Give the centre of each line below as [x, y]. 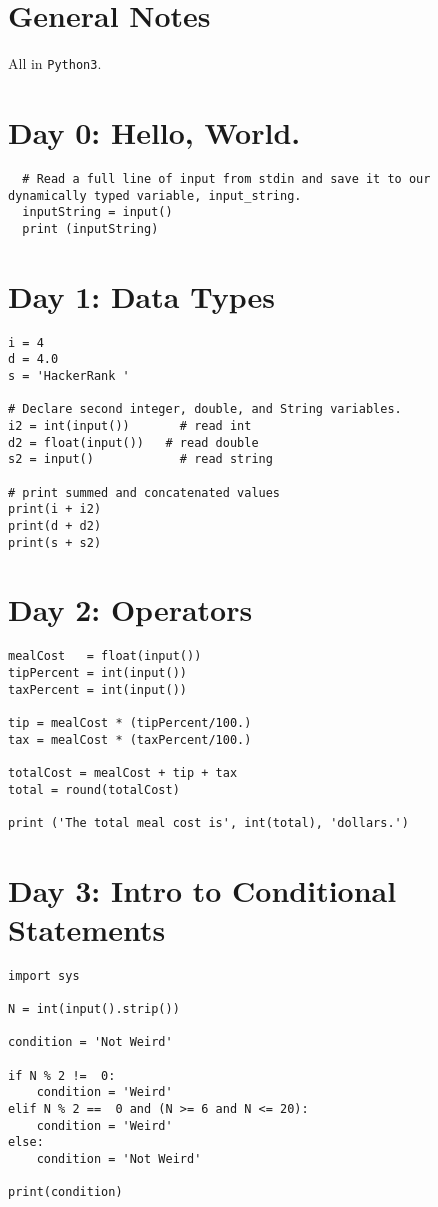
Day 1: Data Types [141, 295]
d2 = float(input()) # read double [133, 442]
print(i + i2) [55, 509]
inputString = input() [97, 212]
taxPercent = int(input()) [97, 689]
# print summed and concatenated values [144, 492]
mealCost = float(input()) [105, 656]
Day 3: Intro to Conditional [202, 889]
